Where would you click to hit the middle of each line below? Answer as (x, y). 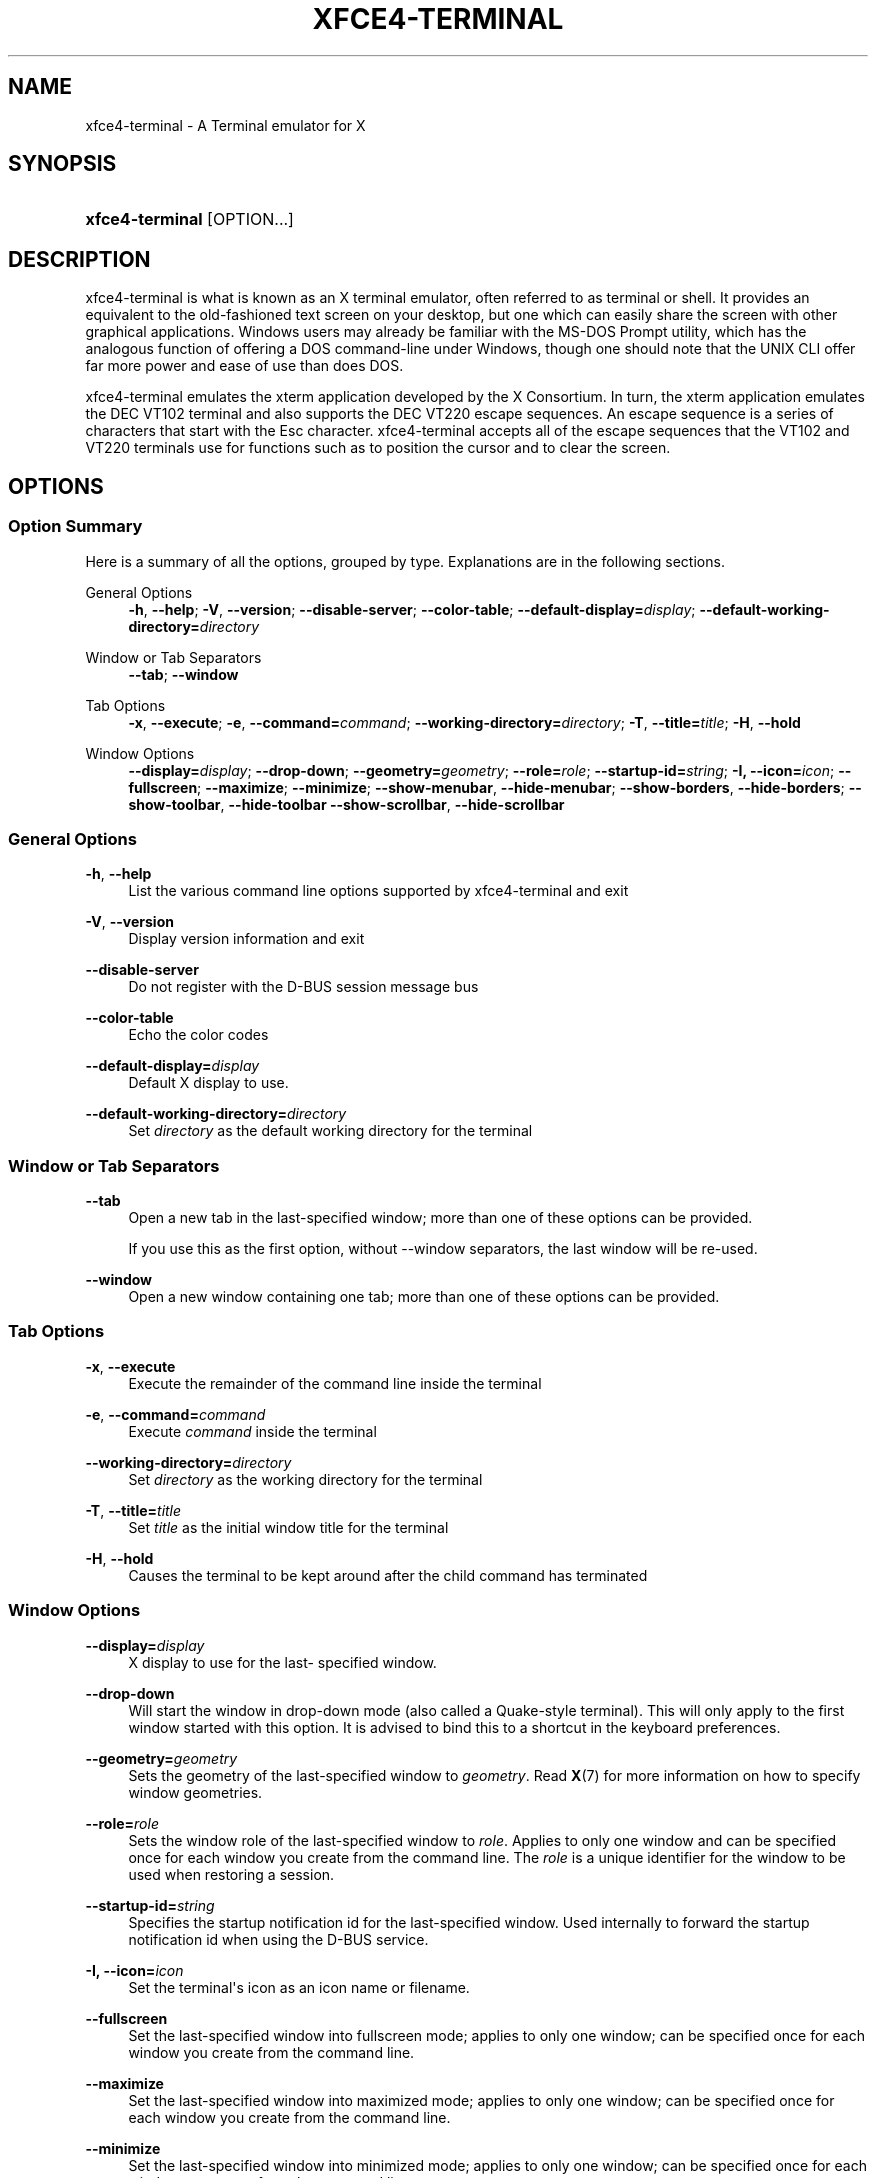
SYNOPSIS (62, 164)
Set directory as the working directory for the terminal (305, 1479)
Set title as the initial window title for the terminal (288, 1527)
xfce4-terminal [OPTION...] (189, 219)
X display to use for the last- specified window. (282, 1662)
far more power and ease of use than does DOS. (244, 366)
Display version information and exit (246, 939)
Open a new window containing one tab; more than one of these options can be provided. (424, 1296)
